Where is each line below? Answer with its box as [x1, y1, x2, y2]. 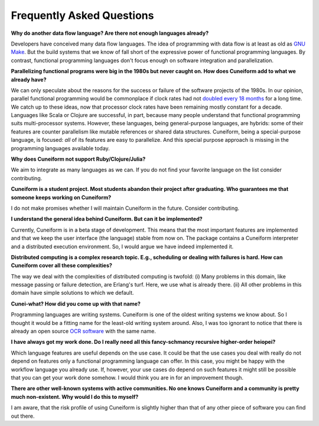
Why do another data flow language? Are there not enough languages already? [11, 30, 209, 37]
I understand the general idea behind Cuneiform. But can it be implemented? [11, 216, 203, 223]
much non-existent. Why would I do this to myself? [11, 393, 139, 400]
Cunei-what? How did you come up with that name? [11, 300, 141, 307]
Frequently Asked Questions [11, 9, 154, 22]
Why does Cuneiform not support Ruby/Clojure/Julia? [11, 155, 146, 162]
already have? [11, 76, 47, 83]
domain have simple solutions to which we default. [11, 290, 134, 297]
